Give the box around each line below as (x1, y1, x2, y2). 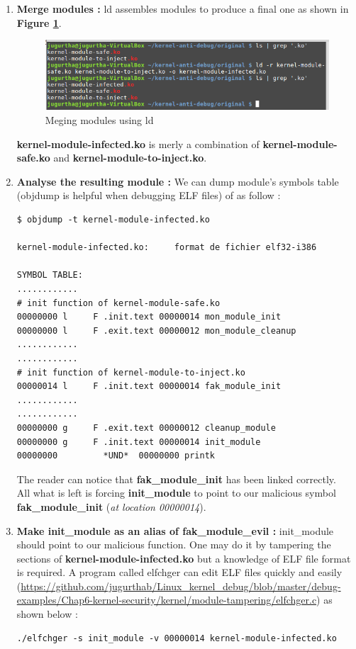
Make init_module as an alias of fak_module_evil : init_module (16, 523, 334, 538)
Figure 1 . (16, 15, 62, 30)
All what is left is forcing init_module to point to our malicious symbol (16, 485, 336, 500)
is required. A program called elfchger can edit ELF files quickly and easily (16, 565, 343, 580)
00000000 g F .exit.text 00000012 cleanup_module (16, 422, 276, 433)
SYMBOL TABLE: (16, 270, 83, 281)
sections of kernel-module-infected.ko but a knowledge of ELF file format (16, 551, 351, 565)
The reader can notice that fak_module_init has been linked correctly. (16, 471, 336, 486)
